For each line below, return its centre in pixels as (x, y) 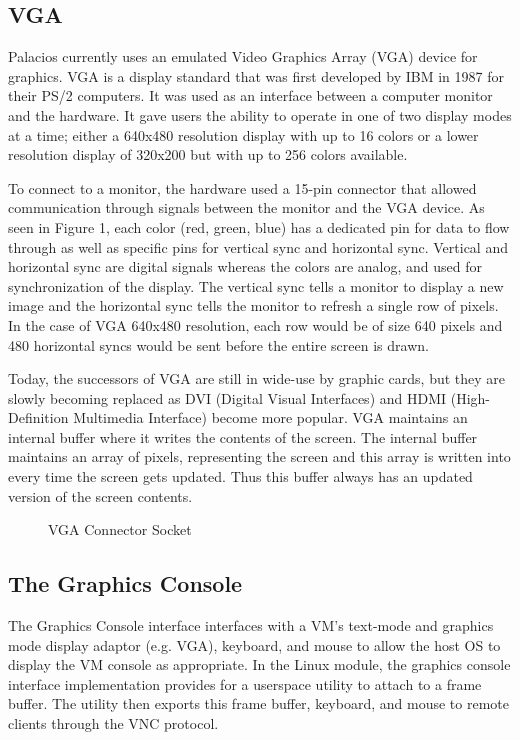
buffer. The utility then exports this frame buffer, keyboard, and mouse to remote (258, 703)
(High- (470, 397)
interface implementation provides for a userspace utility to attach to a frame (245, 683)
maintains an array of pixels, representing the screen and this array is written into (259, 456)
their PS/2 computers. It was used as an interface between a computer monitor (250, 95)
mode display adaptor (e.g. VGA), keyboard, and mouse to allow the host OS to (254, 644)
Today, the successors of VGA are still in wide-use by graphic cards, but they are (257, 378)
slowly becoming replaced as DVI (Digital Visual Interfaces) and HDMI (227, 397)
